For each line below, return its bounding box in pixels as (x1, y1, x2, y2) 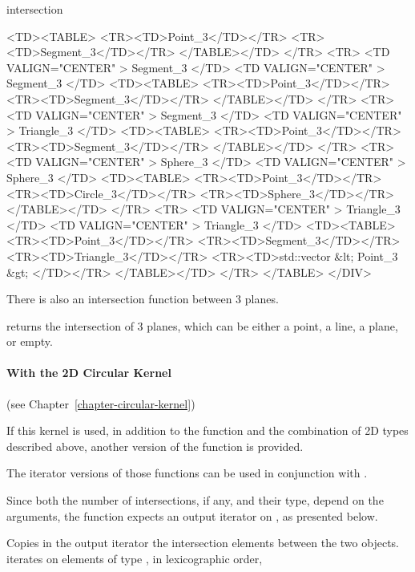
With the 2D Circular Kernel (6, 364, 171, 381)
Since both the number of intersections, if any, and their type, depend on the (6, 492, 384, 509)
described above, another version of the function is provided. (6, 437, 304, 454)
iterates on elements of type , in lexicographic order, (6, 550, 263, 566)
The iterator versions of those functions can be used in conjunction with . (6, 464, 368, 481)
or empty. (6, 333, 53, 350)
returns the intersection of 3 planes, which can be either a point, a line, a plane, (6, 317, 398, 334)
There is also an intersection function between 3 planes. (6, 290, 279, 307)
